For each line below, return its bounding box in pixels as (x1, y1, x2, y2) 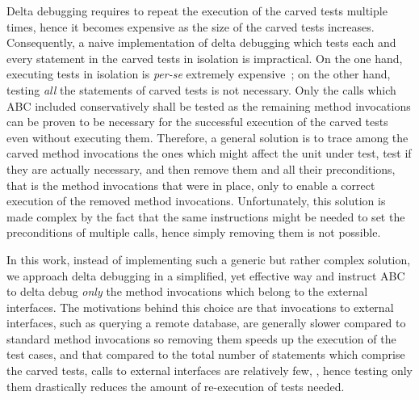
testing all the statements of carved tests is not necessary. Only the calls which (6, 81, 396, 98)
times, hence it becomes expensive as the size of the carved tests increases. (6, 18, 375, 35)
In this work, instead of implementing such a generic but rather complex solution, (6, 251, 411, 267)
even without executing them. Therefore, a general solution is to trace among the (6, 128, 409, 145)
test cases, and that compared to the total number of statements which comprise (6, 346, 405, 363)
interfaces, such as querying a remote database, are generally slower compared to (6, 314, 406, 331)
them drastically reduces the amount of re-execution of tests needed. (6, 377, 345, 394)
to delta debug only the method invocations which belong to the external (6, 283, 368, 300)
